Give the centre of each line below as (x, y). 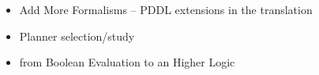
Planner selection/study (77, 36)
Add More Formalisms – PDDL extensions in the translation (166, 9)
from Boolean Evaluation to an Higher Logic (127, 62)
